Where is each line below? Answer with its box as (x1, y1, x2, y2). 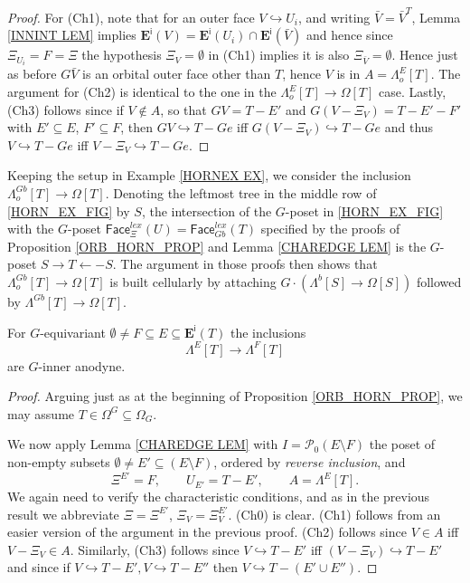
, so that (160, 100, 207, 119)
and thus (384, 118, 434, 137)
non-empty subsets (7, 453, 110, 471)
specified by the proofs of (260, 219, 400, 238)
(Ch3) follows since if (7, 100, 124, 119)
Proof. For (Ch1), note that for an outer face (7, 7, 255, 26)
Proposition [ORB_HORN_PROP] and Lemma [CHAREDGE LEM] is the (7, 236, 427, 255)
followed (416, 272, 462, 291)
